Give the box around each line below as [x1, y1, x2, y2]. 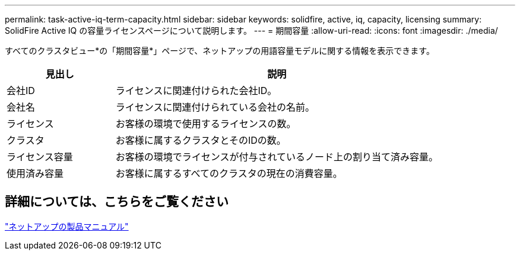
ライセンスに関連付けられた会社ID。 [115, 85, 277, 96]
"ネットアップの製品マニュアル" [5, 221, 129, 231]
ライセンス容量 [7, 151, 73, 163]
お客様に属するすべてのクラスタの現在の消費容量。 [115, 167, 343, 179]
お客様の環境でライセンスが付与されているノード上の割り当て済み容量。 [115, 151, 438, 163]
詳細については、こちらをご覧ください [5, 194, 229, 209]
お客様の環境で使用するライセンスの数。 [115, 118, 296, 130]
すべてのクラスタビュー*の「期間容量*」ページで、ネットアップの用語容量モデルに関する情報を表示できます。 [5, 46, 435, 56]
